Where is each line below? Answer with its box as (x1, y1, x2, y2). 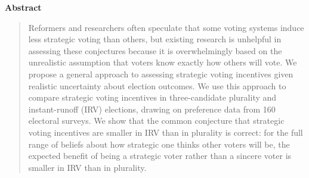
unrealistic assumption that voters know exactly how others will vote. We (28, 56, 297, 68)
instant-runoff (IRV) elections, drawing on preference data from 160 (28, 102, 276, 115)
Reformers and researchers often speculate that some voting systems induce (28, 21, 304, 33)
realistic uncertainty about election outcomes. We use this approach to (28, 79, 286, 92)
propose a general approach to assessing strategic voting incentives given (28, 67, 293, 80)
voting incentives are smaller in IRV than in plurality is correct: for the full (28, 126, 303, 138)
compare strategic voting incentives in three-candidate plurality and (28, 91, 277, 104)
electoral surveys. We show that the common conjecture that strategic (28, 114, 285, 127)
